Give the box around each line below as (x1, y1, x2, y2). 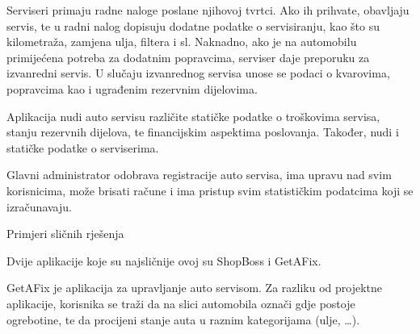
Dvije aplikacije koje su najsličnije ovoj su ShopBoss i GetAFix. (6, 252, 321, 269)
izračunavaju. (6, 198, 72, 215)
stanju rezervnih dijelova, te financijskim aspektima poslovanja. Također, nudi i (6, 123, 399, 140)
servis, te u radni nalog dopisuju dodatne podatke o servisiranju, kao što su (6, 17, 380, 34)
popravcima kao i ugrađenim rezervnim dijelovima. (6, 80, 258, 97)
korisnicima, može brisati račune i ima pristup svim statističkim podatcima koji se (6, 182, 414, 198)
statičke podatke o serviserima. (6, 139, 159, 156)
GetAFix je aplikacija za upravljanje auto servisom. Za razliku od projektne (6, 279, 382, 296)
